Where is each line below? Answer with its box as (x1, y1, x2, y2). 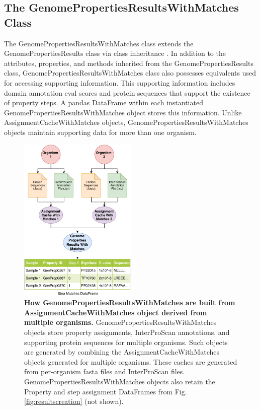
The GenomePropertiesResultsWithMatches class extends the (4, 38, 194, 48)
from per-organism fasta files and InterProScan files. (24, 366, 185, 377)
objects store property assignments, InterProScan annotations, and (24, 327, 230, 337)
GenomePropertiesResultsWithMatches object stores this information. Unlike (4, 107, 242, 117)
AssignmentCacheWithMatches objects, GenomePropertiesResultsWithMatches (4, 117, 248, 127)
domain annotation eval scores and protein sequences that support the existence (4, 87, 250, 98)
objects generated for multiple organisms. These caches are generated (24, 356, 237, 367)
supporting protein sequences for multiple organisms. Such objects (24, 336, 228, 347)
